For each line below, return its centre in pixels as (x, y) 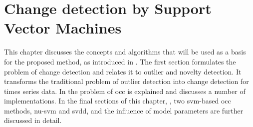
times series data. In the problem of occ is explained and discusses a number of (125, 91)
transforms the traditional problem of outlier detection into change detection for (126, 81)
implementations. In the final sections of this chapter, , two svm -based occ (118, 101)
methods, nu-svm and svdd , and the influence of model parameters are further (124, 110)
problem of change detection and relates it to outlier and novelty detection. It (123, 71)
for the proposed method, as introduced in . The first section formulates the (120, 61)
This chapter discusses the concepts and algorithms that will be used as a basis (125, 52)
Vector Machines (63, 28)
